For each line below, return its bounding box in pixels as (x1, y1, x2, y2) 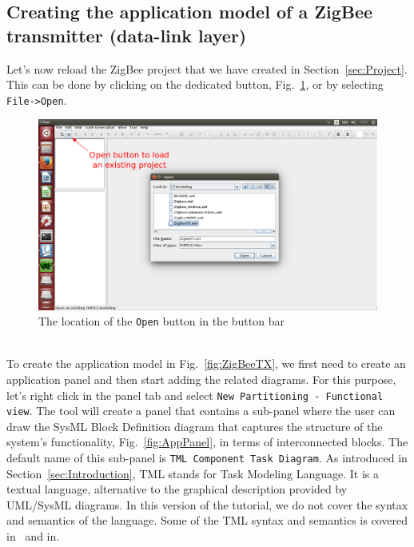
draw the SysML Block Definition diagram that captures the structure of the (6, 417, 383, 434)
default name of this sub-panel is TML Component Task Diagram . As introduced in (6, 449, 408, 466)
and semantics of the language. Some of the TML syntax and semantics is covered (6, 512, 408, 529)
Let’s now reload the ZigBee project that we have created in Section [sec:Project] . (6, 60, 408, 77)
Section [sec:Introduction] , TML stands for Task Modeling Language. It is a (6, 465, 380, 481)
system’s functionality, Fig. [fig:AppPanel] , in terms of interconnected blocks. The (6, 433, 408, 450)
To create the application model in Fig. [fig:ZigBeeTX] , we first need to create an (6, 355, 406, 372)
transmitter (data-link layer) (6, 22, 247, 47)
